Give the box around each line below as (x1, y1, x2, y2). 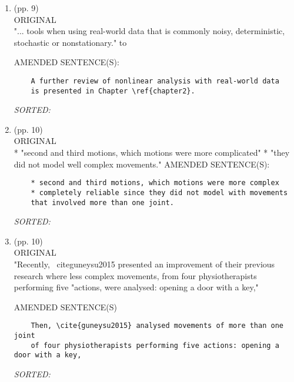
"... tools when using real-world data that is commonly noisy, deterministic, (14, 25, 285, 37)
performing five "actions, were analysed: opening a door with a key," (14, 281, 259, 293)
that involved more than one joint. (31, 198, 174, 207)
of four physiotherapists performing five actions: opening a (31, 341, 279, 350)
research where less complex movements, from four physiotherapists (14, 269, 257, 282)
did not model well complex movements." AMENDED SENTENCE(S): (14, 158, 270, 170)
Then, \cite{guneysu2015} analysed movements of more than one (31, 321, 283, 330)
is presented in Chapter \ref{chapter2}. (31, 86, 195, 95)
